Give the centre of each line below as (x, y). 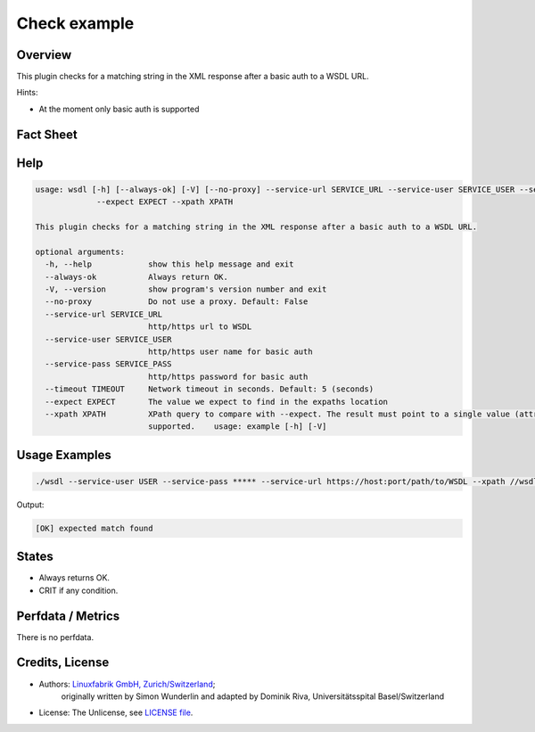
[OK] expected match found (94, 528)
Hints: (27, 93)
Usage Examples (64, 455)
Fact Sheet (47, 134)
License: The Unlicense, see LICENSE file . (116, 712)
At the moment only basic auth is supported (119, 109)
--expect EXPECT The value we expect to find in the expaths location (216, 402)
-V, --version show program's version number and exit (186, 289)
